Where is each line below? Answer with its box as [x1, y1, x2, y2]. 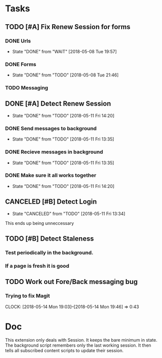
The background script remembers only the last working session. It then [5, 342, 152, 348]
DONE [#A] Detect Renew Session [5, 100, 111, 108]
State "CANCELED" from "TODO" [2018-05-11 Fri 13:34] [12, 211, 126, 216]
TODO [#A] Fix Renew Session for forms [5, 23, 130, 31]
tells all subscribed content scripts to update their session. [5, 348, 124, 354]
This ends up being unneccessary [5, 220, 74, 226]
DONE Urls [5, 37, 31, 44]
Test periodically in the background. [5, 249, 94, 256]
